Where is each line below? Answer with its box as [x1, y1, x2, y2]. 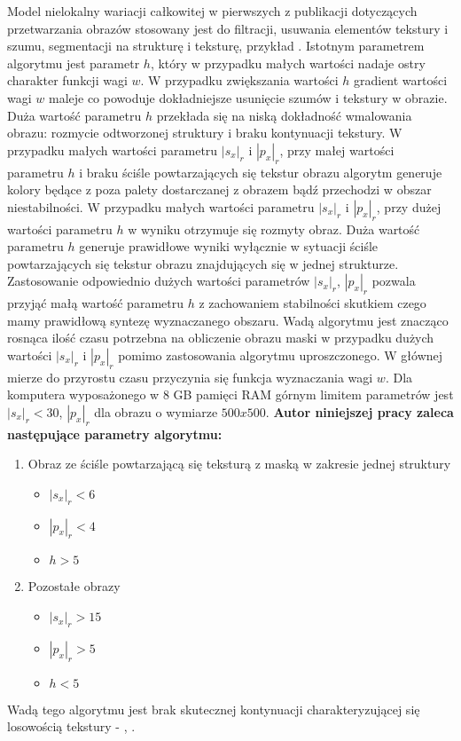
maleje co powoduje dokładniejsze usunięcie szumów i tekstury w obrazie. [48, 88, 448, 106]
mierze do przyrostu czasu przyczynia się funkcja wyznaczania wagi [7, 367, 373, 386]
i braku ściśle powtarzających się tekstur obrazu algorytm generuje [79, 162, 442, 181]
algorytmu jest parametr [7, 53, 140, 72]
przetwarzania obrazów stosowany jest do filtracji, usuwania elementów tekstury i [7, 19, 449, 37]
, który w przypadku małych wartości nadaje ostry [150, 53, 426, 72]
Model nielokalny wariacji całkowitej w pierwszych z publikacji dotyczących [7, 2, 418, 20]
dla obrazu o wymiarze [94, 402, 218, 421]
